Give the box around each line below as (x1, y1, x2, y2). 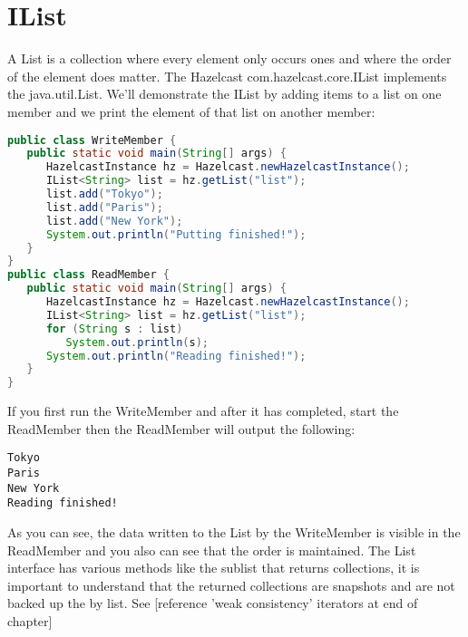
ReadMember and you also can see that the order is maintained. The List (7, 540, 416, 559)
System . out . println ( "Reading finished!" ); (45, 349, 307, 362)
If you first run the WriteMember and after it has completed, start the (7, 401, 399, 420)
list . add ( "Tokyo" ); (45, 188, 163, 200)
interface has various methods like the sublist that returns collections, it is (7, 558, 420, 577)
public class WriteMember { (7, 133, 177, 147)
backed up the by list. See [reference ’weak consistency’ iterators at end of (7, 594, 418, 613)
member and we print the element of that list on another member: (7, 101, 375, 121)
